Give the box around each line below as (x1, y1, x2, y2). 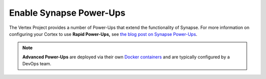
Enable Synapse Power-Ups (9, 7, 126, 18)
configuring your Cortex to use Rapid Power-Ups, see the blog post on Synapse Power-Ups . (9, 31, 198, 37)
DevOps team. (22, 61, 52, 67)
